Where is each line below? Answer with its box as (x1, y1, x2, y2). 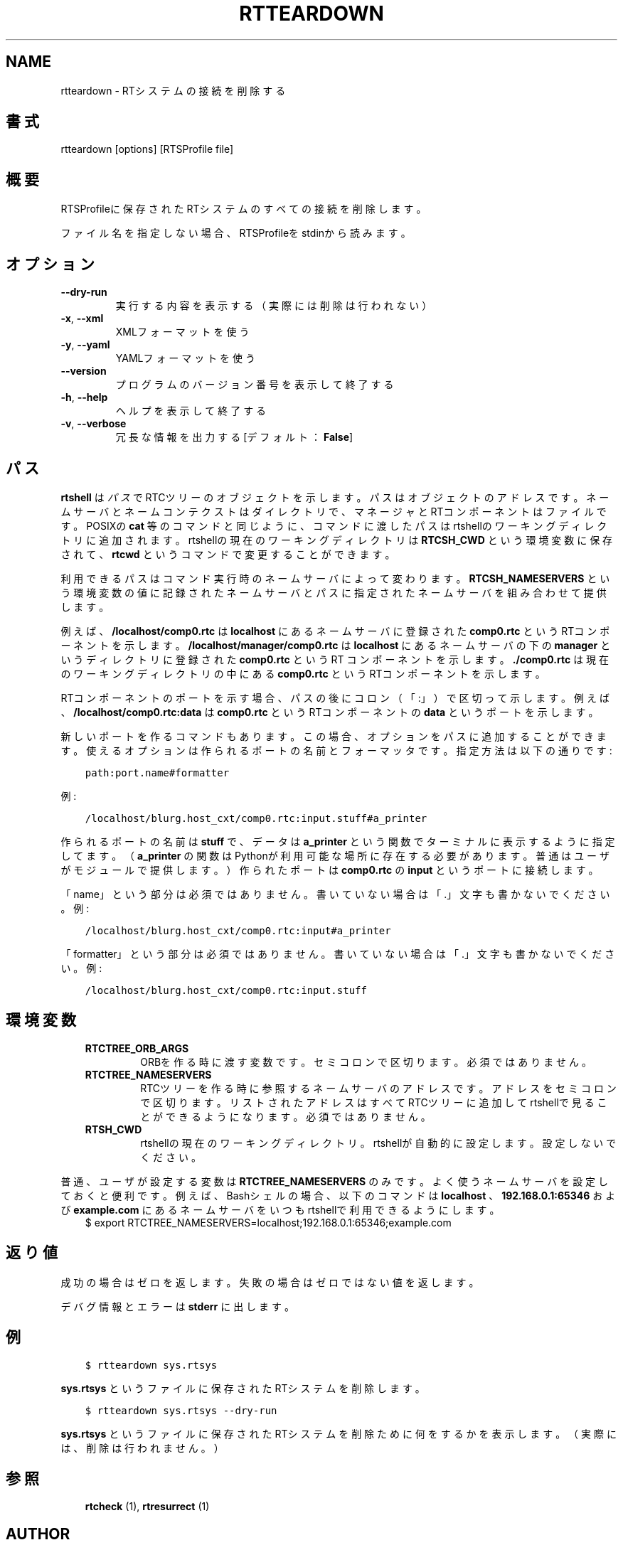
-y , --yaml (60, 338, 110, 351)
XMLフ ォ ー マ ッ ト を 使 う (115, 326, 250, 338)
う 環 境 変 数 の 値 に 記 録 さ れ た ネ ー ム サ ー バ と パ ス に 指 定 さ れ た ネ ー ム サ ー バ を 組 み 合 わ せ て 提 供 (60, 586, 607, 599)
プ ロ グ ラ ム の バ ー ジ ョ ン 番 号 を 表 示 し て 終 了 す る (115, 378, 394, 391)
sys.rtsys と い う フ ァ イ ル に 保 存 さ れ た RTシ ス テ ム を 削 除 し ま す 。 (60, 1381, 425, 1394)
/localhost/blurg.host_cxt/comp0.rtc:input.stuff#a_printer (85, 812, 427, 824)
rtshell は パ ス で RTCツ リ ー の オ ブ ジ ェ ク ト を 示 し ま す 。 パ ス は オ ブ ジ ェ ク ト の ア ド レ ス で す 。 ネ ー (60, 491, 609, 503)
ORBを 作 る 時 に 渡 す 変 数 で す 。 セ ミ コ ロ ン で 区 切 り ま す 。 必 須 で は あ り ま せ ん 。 (140, 1055, 592, 1068)
